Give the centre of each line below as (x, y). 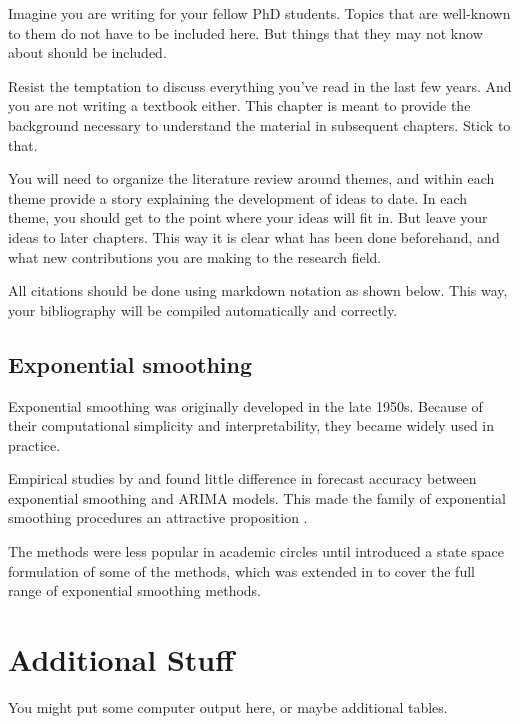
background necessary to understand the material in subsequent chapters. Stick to (259, 124)
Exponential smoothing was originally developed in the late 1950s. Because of (245, 405)
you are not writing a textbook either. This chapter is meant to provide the (239, 105)
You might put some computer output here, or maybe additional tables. (228, 706)
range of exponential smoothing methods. (134, 590)
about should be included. (87, 52)
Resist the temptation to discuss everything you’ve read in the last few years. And (260, 85)
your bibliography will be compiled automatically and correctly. (203, 309)
